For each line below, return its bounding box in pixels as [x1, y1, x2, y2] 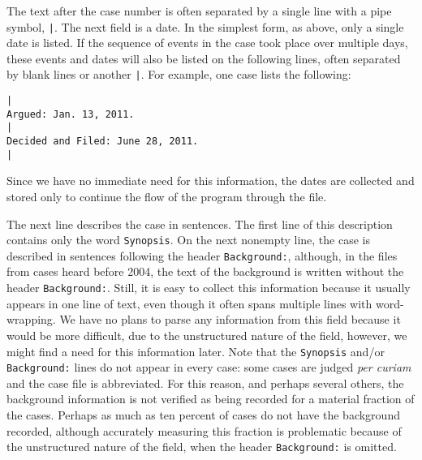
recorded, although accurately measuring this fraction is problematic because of [6, 422, 402, 439]
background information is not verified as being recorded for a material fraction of [6, 390, 415, 407]
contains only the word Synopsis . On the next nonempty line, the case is [6, 231, 370, 248]
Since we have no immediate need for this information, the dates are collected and [6, 172, 415, 189]
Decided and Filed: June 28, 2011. [6, 135, 199, 148]
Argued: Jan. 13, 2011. [6, 108, 135, 120]
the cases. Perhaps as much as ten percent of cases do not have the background [6, 406, 400, 423]
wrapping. [6, 311, 56, 328]
